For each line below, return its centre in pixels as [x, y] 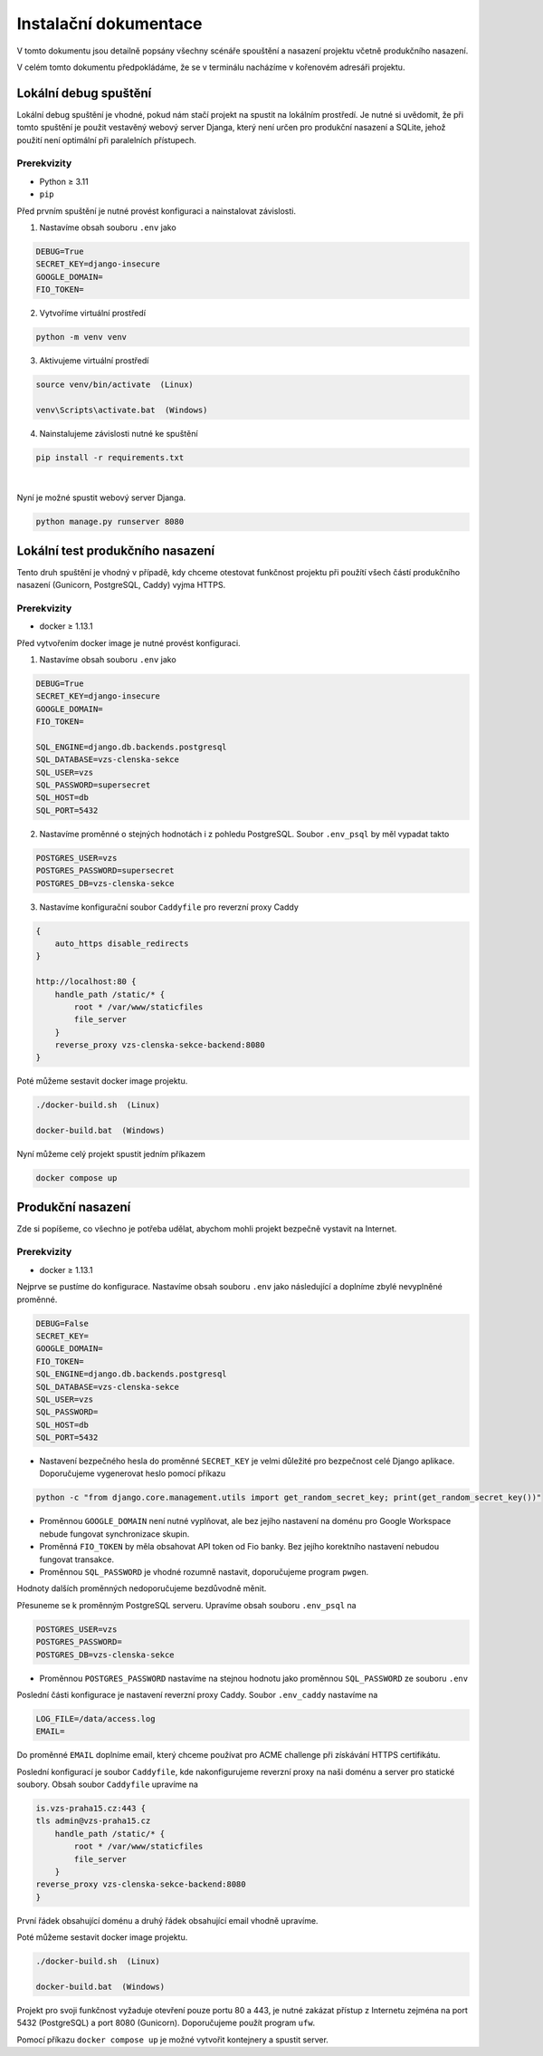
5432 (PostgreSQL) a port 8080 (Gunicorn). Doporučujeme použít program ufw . [166, 2023]
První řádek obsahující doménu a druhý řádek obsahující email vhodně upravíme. [167, 1920]
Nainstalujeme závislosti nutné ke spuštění [119, 433]
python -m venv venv [81, 337]
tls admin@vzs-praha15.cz [93, 1821]
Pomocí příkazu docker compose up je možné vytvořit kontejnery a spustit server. [173, 2040]
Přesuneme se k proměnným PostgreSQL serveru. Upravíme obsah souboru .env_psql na [186, 1605]
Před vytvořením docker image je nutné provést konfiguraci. [129, 642]
